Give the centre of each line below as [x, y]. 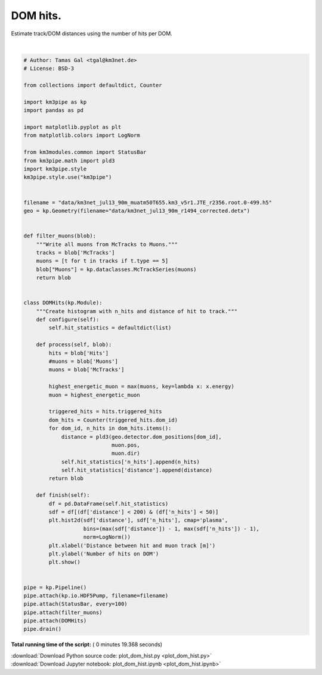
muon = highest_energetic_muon [94, 395]
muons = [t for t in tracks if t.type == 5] [102, 261]
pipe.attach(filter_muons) [63, 612]
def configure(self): [68, 320]
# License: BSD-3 [49, 68]
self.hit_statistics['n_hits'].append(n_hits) [130, 462]
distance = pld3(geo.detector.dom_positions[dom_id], [141, 437]
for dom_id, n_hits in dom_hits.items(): [110, 428]
